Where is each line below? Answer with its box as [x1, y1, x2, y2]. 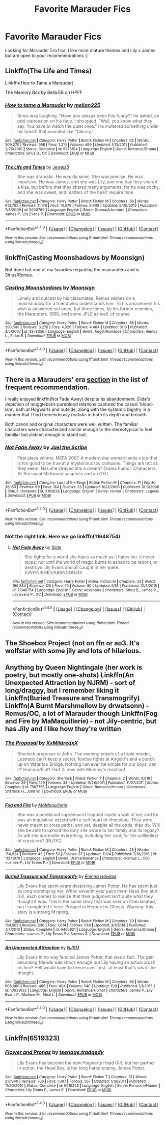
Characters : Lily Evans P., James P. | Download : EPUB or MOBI [5, 1088, 111, 1093]
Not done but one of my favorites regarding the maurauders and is [5, 266, 139, 272]
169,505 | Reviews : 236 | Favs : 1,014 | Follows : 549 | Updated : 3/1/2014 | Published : [5, 923, 147, 927]
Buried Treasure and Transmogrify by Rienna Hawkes [5, 873, 117, 879]
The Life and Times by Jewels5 [5, 164, 70, 170]
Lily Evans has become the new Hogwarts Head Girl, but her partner [17, 1060, 156, 1066]
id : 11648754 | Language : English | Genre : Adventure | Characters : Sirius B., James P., [12, 587, 158, 593]
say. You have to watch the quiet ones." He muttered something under [17, 123, 159, 129]
